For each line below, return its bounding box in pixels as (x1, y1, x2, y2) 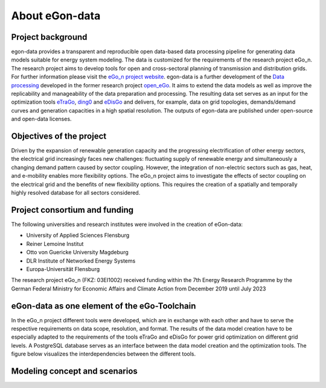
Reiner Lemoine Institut (26, 240, 84, 247)
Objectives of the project (11, 131, 107, 141)
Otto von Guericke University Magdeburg (26, 249, 129, 256)
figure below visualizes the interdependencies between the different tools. (11, 350, 196, 358)
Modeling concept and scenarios (11, 366, 138, 376)
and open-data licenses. (11, 115, 72, 123)
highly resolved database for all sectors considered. (11, 189, 141, 196)
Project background (11, 32, 88, 42)
